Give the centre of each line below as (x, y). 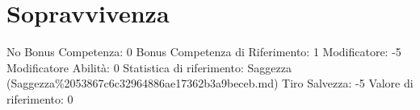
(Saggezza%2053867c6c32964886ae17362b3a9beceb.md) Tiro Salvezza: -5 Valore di (210, 83)
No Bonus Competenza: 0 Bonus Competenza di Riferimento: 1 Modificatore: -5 (204, 52)
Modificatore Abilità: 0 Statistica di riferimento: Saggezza (149, 67)
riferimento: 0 (40, 98)
